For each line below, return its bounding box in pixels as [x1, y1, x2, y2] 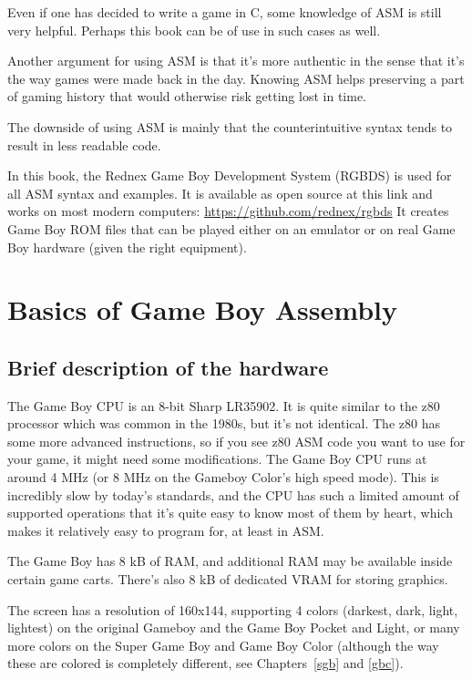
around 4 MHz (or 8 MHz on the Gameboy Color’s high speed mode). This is [7, 468, 439, 487]
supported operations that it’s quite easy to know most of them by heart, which [7, 503, 453, 522]
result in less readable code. [7, 135, 161, 154]
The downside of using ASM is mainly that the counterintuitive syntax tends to [7, 117, 453, 136]
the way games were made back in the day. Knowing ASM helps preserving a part [7, 68, 465, 87]
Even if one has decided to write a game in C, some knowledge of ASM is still [7, 3, 442, 21]
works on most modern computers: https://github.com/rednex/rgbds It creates [7, 201, 449, 221]
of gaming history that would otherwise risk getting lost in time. [7, 87, 366, 106]
